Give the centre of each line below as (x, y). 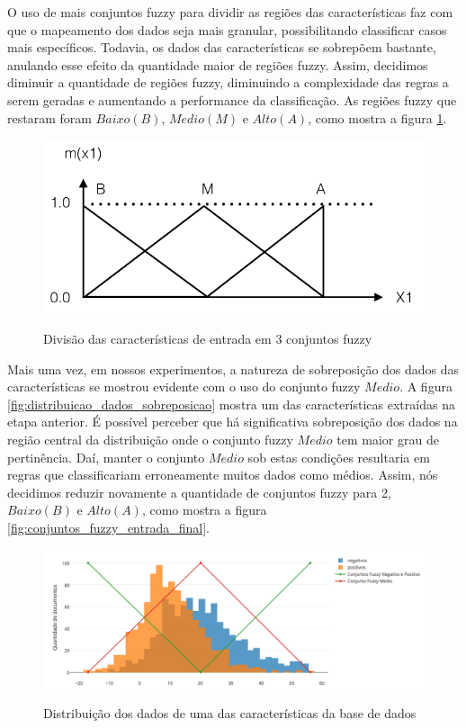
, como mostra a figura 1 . (377, 117)
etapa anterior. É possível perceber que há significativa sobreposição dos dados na (233, 422)
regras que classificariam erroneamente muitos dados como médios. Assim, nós (223, 475)
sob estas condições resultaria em (339, 457)
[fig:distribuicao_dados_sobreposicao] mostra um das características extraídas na (231, 404)
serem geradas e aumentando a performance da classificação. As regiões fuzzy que (232, 99)
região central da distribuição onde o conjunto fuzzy (150, 439)
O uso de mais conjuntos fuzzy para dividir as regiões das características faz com (230, 12)
